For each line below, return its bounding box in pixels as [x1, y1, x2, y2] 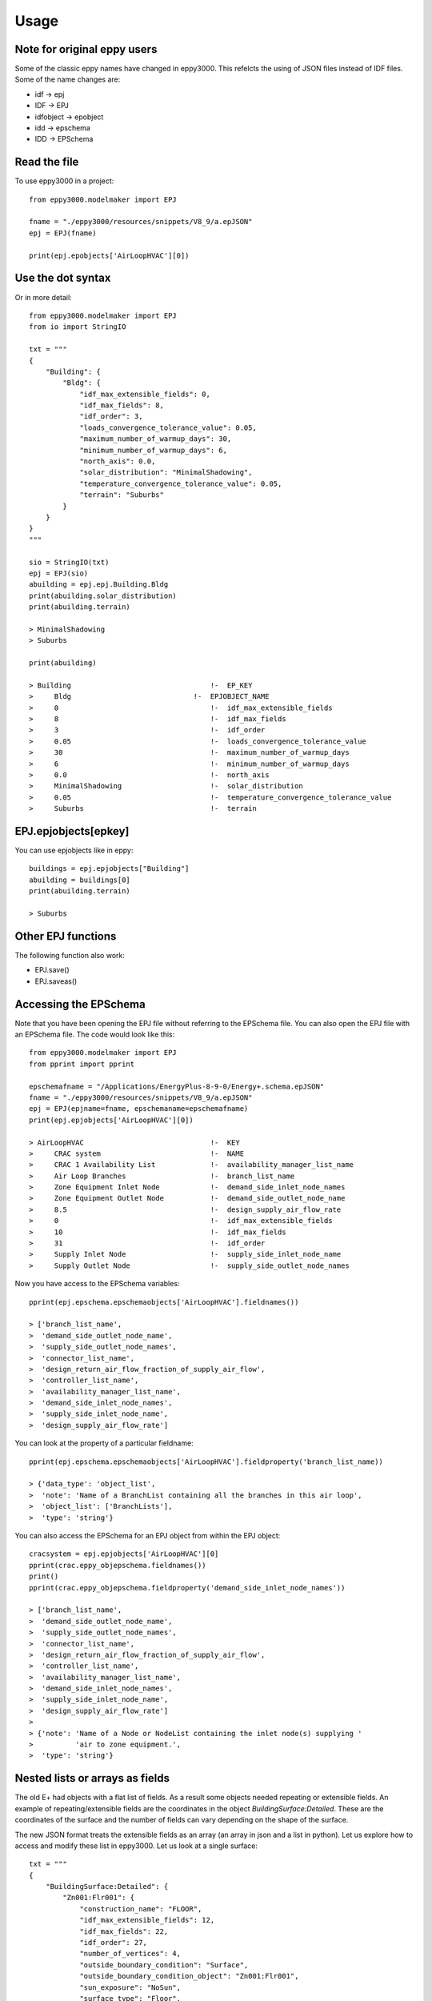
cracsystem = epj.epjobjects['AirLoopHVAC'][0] [29, 1550, 219, 1558]
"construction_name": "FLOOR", [79, 1904, 202, 1913]
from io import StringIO [29, 323, 126, 331]
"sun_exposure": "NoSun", [79, 1983, 182, 1992]
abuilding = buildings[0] [29, 875, 131, 884]
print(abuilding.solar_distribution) [29, 591, 178, 600]
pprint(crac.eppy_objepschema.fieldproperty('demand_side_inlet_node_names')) [29, 1583, 346, 1592]
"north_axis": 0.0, [79, 457, 156, 466]
